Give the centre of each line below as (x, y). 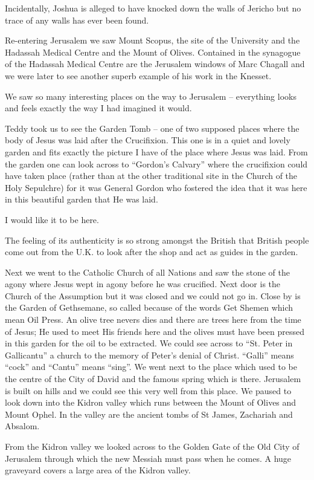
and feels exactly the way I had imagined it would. (98, 108)
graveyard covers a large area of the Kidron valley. (98, 470)
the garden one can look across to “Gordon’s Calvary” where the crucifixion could (156, 164)
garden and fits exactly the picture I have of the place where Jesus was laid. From (156, 151)
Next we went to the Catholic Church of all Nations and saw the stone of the (147, 272)
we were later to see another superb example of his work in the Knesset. (138, 75)
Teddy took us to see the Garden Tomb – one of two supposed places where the (152, 128)
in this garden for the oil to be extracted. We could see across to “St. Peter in (149, 343)
